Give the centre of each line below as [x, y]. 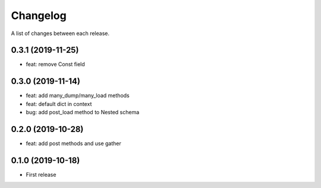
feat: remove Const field [56, 64]
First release [41, 174]
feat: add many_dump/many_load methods [78, 96]
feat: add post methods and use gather [74, 143]
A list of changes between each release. [60, 33]
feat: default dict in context [59, 104]
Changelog [39, 15]
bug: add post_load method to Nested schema [83, 112]
